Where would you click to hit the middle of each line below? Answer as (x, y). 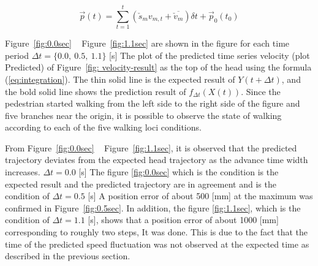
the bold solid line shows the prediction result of (96, 91)
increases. (23, 172)
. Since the (261, 91)
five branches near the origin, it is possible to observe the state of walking (143, 115)
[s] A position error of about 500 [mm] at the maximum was (200, 196)
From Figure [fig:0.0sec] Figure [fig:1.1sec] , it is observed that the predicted (151, 147)
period (17, 55)
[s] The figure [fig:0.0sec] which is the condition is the (179, 172)
